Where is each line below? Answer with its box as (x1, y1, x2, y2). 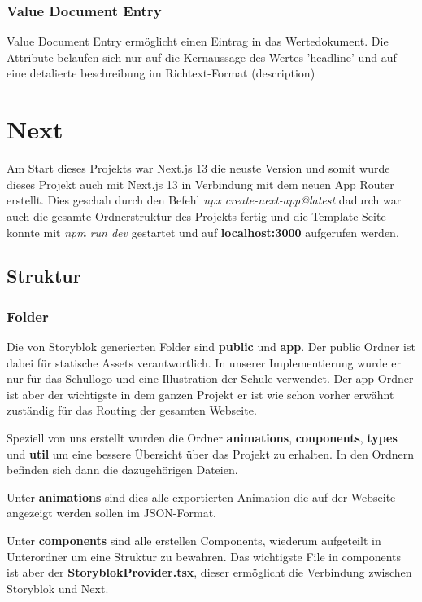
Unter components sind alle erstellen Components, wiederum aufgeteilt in (7, 532, 381, 549)
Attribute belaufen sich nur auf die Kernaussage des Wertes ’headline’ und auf (7, 48, 397, 65)
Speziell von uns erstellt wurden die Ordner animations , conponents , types (7, 429, 398, 446)
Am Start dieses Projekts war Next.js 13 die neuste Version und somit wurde (7, 160, 390, 177)
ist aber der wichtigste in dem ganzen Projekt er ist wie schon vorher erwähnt (7, 385, 394, 402)
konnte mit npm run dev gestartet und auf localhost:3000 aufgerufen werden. (7, 223, 399, 240)
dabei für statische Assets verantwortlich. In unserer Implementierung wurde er (7, 354, 401, 371)
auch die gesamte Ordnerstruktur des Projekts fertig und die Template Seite (7, 207, 386, 224)
